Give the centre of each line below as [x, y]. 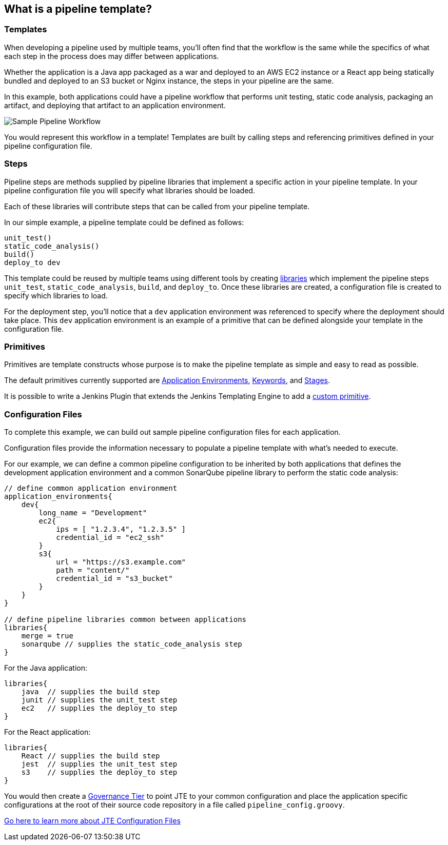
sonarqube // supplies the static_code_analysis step [132, 644]
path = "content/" [93, 570]
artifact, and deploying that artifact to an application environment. [115, 105]
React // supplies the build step [91, 756]
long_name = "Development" [93, 513]
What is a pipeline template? [78, 9]
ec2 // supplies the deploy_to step [99, 708]
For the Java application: [46, 668]
